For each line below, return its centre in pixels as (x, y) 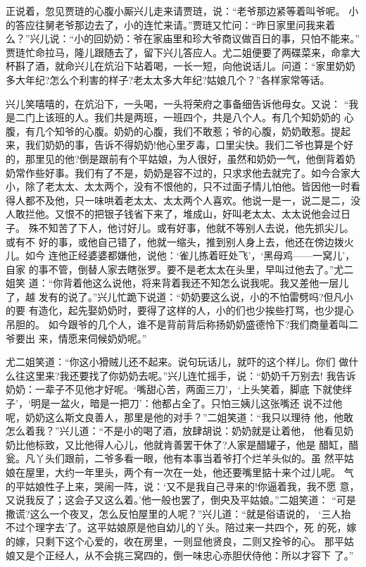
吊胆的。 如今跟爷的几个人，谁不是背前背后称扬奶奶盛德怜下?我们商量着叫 (177, 324)
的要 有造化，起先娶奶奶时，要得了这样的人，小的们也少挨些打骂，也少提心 (180, 310)
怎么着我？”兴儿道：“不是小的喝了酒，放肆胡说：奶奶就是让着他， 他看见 (175, 431)
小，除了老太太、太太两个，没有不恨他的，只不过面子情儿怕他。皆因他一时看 (183, 186)
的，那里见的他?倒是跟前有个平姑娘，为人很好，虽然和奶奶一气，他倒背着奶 (181, 158)
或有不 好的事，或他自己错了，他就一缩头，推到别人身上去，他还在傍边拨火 (180, 241)
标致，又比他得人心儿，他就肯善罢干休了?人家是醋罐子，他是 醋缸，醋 (197, 444)
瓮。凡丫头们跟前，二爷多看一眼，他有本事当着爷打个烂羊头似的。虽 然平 (175, 458)
